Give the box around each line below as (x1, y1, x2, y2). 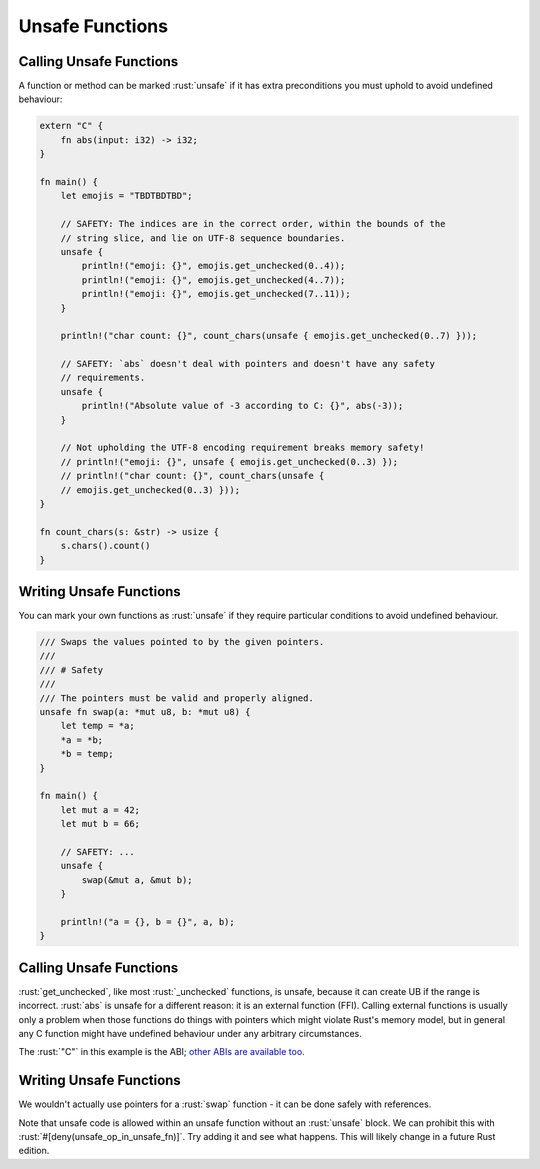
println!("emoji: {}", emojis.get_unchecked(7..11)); (81, 288, 351, 300)
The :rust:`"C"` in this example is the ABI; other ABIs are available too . (18, 1046, 305, 1058)
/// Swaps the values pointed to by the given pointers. (39, 636, 325, 648)
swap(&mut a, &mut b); (81, 874, 194, 885)
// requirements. (60, 372, 146, 384)
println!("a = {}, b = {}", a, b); (60, 916, 235, 927)
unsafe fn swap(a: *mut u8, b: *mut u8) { (39, 706, 251, 717)
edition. (18, 1145, 50, 1157)
